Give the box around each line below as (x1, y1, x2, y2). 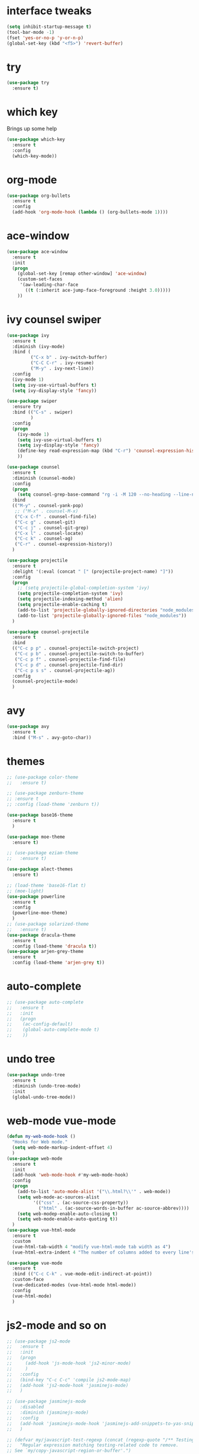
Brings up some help (6, 125, 57, 132)
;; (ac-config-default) (6, 1021, 73, 1027)
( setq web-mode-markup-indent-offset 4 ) (12, 1144, 113, 1151)
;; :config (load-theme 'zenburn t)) (6, 802, 100, 808)
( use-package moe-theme (6, 834, 66, 840)
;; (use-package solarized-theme (6, 921, 89, 927)
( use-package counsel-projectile (6, 629, 89, 635)
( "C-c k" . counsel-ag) (14, 535, 73, 542)
